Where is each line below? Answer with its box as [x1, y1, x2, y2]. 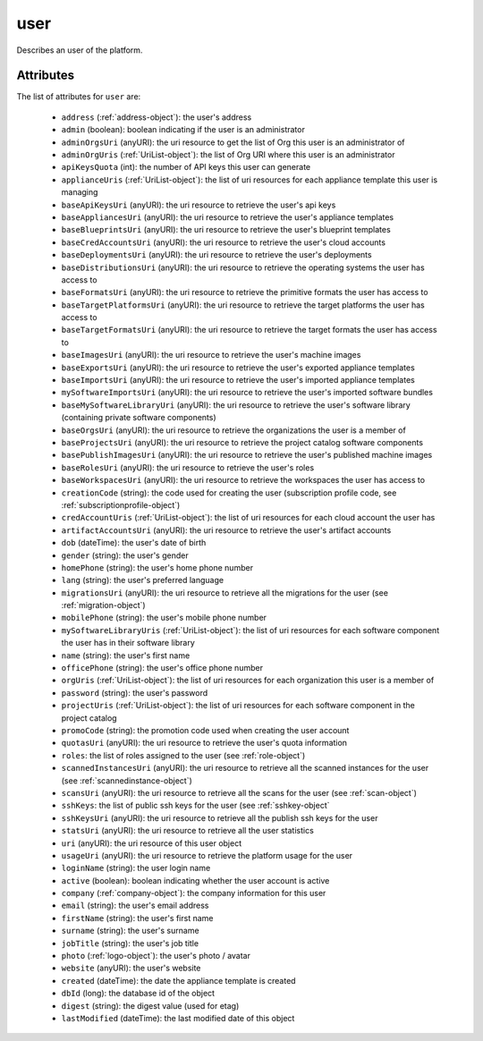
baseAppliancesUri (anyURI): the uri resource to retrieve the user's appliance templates [61, 211, 394, 223]
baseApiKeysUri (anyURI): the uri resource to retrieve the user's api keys [61, 199, 336, 210]
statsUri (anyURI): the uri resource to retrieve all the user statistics [61, 825, 315, 836]
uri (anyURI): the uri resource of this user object [61, 837, 241, 849]
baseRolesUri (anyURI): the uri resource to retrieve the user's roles [61, 461, 315, 473]
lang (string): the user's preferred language [61, 575, 224, 586]
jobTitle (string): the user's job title [61, 937, 199, 948]
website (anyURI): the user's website [61, 962, 201, 974]
